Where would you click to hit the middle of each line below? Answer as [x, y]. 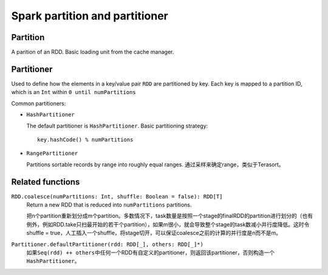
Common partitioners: [39, 103]
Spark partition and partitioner [90, 16]
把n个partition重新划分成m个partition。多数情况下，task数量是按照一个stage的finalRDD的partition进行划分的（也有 [170, 216]
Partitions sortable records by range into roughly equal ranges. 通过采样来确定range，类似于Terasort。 [155, 165]
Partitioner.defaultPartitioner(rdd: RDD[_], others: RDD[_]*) [107, 244]
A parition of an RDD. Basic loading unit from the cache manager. [93, 52]
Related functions [46, 182]
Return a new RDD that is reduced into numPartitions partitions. [109, 205]
